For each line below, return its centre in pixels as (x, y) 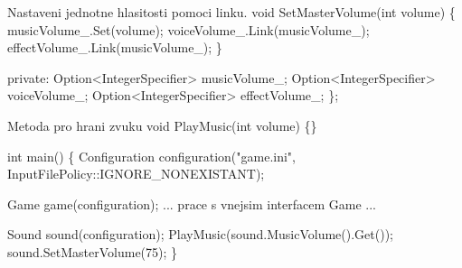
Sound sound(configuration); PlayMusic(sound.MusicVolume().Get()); (200, 234)
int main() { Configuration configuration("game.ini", (152, 156)
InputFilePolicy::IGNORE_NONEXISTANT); (136, 174)
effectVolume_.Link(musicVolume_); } (115, 47)
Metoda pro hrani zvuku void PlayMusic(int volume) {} (162, 125)
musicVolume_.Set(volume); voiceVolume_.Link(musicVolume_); (189, 29)
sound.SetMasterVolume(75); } (93, 251)
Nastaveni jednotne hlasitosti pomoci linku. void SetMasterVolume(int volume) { (231, 12)
